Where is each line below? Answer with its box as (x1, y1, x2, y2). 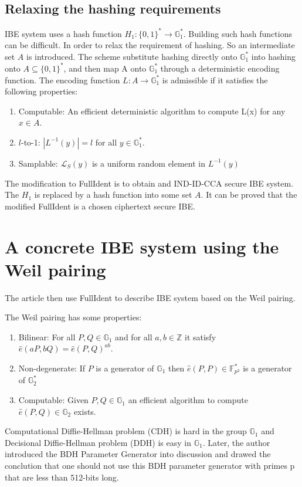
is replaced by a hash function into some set (34, 188, 192, 201)
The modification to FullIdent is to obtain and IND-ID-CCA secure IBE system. (5, 177, 294, 189)
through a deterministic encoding (160, 62, 280, 74)
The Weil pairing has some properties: (5, 311, 142, 323)
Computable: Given (18, 394, 89, 406)
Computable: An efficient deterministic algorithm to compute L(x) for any (18, 104, 286, 117)
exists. (73, 405, 96, 417)
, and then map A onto (63, 62, 147, 74)
